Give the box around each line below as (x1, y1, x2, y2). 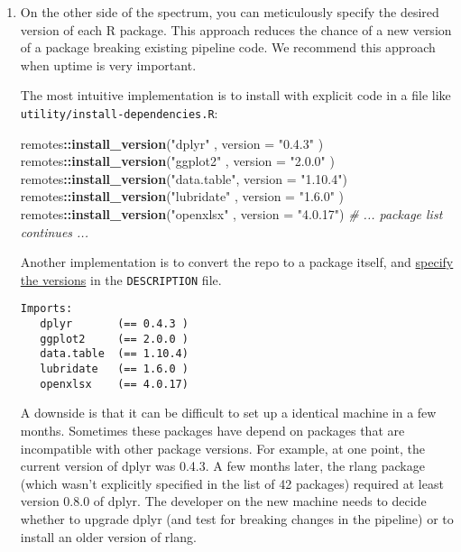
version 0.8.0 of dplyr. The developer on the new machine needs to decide (20, 492, 427, 511)
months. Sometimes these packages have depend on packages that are (20, 420, 405, 439)
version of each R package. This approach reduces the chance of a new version (20, 20, 452, 39)
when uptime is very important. (20, 55, 197, 74)
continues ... (20, 222, 88, 241)
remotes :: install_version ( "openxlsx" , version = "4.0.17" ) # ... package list (20, 205, 443, 223)
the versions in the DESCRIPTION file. (20, 270, 222, 289)
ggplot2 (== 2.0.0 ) (40, 332, 189, 345)
